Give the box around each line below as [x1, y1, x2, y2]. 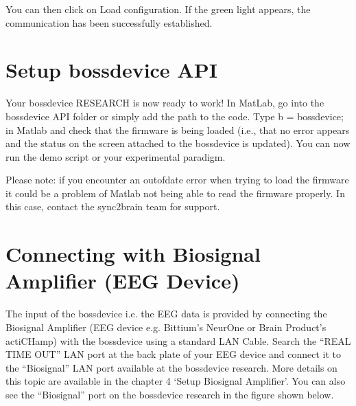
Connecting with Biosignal [5, 240, 261, 268]
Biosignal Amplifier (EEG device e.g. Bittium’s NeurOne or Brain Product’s [5, 319, 327, 334]
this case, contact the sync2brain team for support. [5, 199, 220, 214]
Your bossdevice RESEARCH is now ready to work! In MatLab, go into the [5, 95, 324, 110]
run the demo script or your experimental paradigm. [5, 149, 226, 163]
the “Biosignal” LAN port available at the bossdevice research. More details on [5, 360, 337, 374]
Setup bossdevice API [5, 56, 217, 84]
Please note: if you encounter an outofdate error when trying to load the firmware [5, 172, 349, 187]
